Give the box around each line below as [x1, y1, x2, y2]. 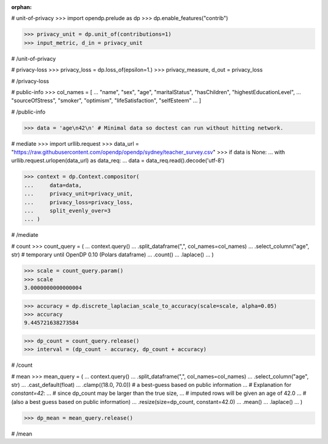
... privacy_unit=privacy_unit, [24, 190, 134, 197]
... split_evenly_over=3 [24, 207, 111, 214]
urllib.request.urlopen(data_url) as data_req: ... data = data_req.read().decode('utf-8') [11, 157, 225, 164]
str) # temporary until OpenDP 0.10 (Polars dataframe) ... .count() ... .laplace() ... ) [11, 251, 214, 258]
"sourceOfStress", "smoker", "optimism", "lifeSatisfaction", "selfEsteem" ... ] [11, 97, 202, 104]
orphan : [11, 4, 32, 10]
